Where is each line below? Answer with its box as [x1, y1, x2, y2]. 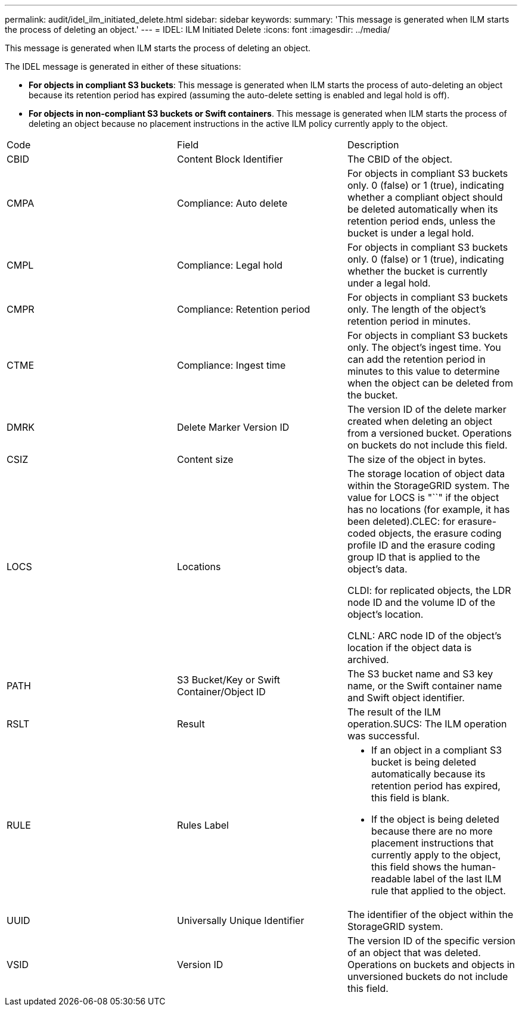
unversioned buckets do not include [347, 970, 508, 982]
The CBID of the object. [347, 153, 453, 165]
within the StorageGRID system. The [347, 480, 510, 491]
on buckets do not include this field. [347, 439, 508, 451]
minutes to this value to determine [347, 365, 500, 377]
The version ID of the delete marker [347, 403, 507, 415]
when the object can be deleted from [347, 377, 513, 389]
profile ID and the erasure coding [347, 539, 495, 551]
